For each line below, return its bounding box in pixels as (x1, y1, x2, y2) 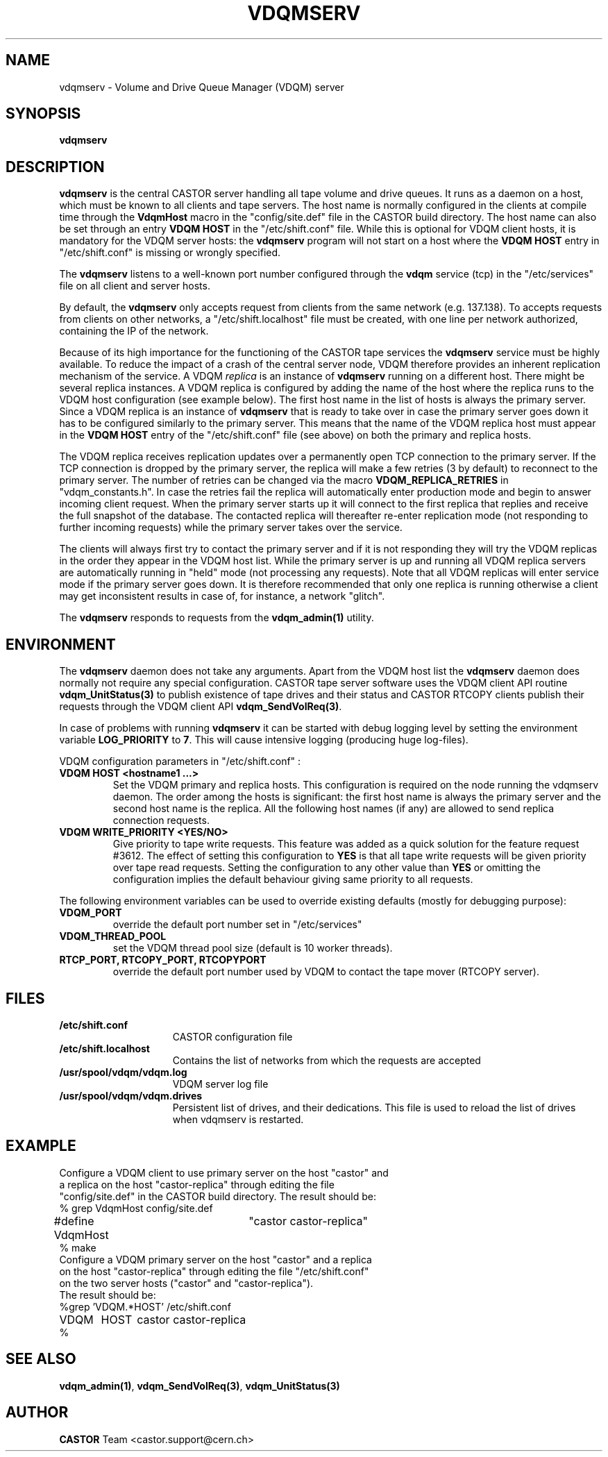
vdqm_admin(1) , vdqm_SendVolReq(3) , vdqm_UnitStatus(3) (59, 1379, 340, 1392)
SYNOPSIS (6, 105, 81, 123)
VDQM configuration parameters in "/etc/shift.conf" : (59, 755, 301, 768)
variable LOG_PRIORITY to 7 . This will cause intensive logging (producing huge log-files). (59, 734, 468, 746)
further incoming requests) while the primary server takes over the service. (59, 521, 403, 534)
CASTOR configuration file (172, 1030, 293, 1043)
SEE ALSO (6, 1350, 76, 1368)
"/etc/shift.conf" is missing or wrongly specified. (59, 246, 281, 259)
